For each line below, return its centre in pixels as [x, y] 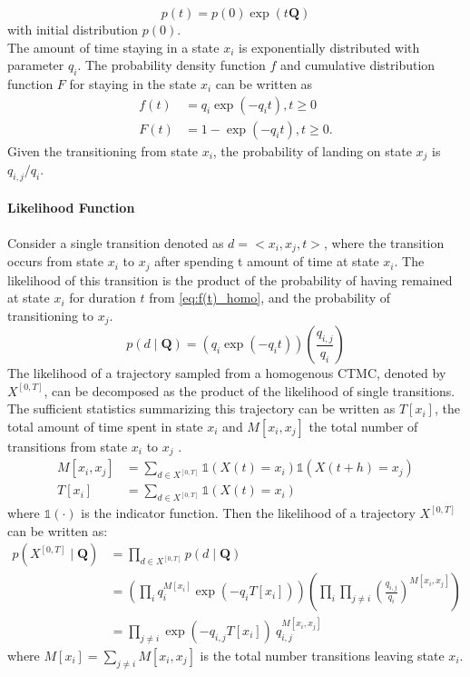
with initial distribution [73, 29]
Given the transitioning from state [103, 150]
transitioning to [51, 315]
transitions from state [68, 447]
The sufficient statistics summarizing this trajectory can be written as [201, 408]
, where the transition [384, 242]
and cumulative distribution [358, 65]
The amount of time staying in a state [113, 47]
